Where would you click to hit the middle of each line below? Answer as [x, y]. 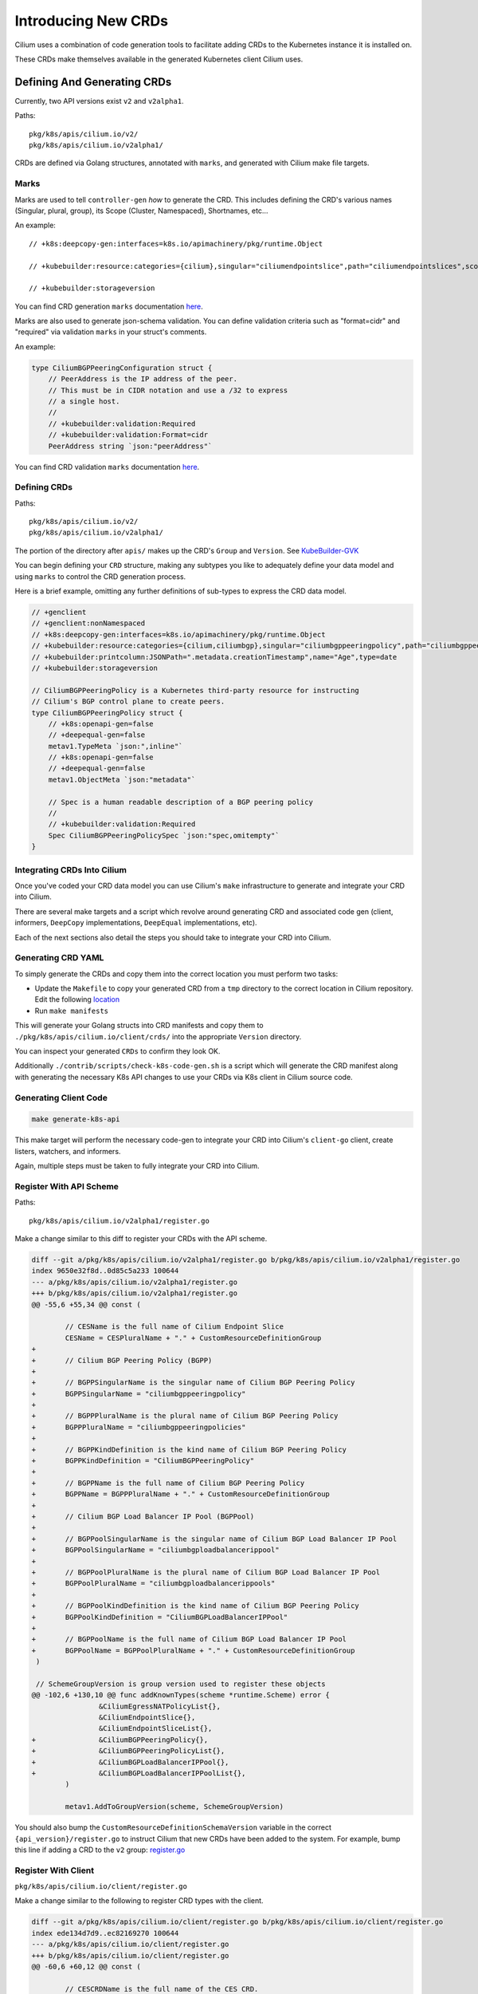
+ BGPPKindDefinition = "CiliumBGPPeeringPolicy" [143, 1461]
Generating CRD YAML [59, 958]
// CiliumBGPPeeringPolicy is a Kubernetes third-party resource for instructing [196, 690]
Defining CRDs [44, 487]
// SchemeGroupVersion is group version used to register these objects [181, 1684]
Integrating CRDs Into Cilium [71, 869]
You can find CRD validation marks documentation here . [107, 467]
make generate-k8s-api [76, 1119]
